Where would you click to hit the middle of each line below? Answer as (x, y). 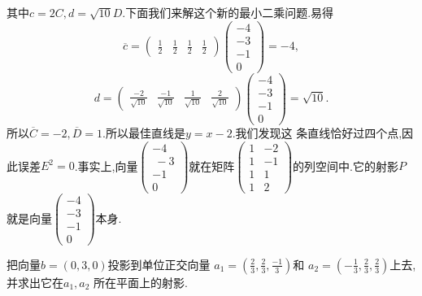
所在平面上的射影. (141, 282)
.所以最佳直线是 (144, 132)
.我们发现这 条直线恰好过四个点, (317, 132)
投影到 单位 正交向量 (159, 264)
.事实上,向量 (106, 165)
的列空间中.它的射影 (346, 165)
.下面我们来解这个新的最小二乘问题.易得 (228, 12)
